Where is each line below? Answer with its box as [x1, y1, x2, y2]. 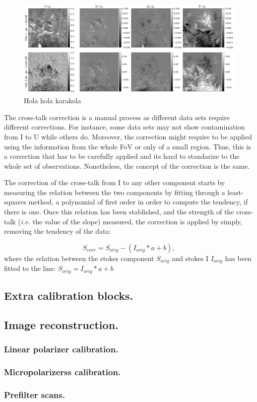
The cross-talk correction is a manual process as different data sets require [4, 112, 230, 122]
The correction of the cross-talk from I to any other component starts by [4, 177, 225, 188]
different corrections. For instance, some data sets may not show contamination [4, 122, 245, 132]
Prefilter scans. [4, 388, 65, 401]
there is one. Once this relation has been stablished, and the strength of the [4, 206, 234, 217]
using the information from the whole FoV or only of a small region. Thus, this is [4, 141, 251, 151]
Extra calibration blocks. [4, 288, 133, 303]
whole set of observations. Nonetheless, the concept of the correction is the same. [4, 160, 250, 171]
